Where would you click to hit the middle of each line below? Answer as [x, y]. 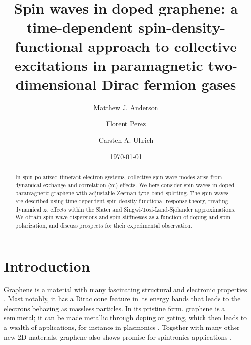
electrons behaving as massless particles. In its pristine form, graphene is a [115, 308]
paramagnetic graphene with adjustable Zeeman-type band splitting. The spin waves [122, 193]
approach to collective [163, 46]
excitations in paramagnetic [109, 65]
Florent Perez [126, 123]
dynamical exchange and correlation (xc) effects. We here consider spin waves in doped [125, 185]
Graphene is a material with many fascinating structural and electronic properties [125, 289]
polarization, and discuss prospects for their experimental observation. [104, 225]
